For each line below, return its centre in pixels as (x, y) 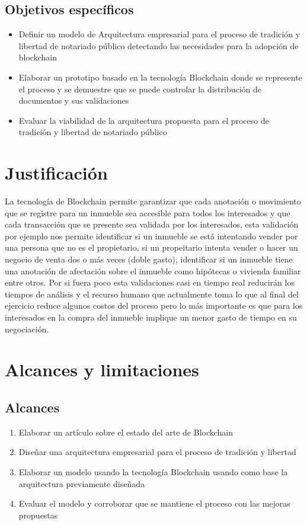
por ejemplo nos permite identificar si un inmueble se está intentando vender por (151, 236)
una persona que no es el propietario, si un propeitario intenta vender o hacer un (151, 247)
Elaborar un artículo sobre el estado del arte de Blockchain (126, 432)
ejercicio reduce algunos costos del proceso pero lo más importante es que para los (154, 305)
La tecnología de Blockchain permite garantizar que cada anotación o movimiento (153, 201)
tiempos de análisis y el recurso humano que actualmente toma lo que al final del (152, 294)
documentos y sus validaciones (74, 100)
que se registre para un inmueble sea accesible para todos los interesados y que (148, 212)
